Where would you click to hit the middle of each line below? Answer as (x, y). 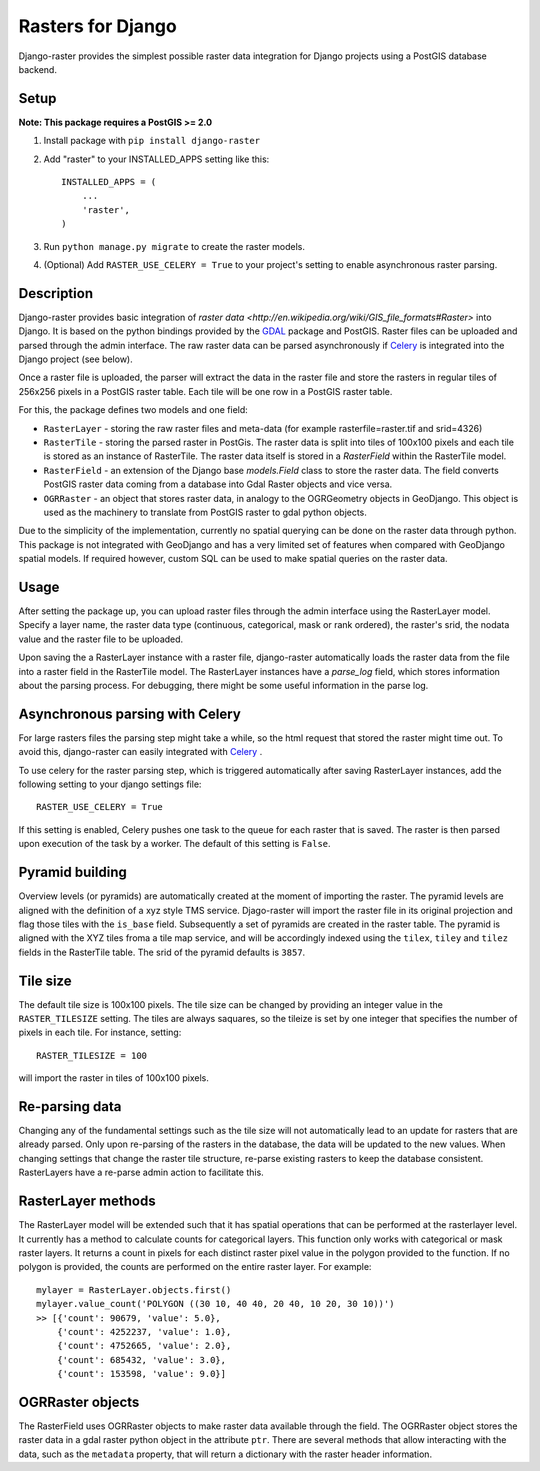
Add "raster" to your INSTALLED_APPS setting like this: (156, 159)
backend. (37, 69)
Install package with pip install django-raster (151, 141)
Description (56, 293)
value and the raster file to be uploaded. (101, 639)
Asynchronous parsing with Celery (130, 713)
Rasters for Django (97, 26)
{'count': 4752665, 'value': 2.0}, (144, 1346)
